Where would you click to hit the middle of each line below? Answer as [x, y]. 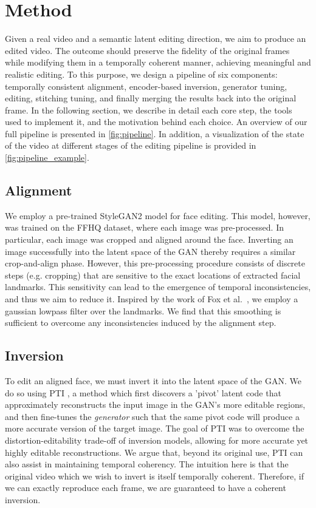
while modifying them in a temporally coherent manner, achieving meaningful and [158, 62]
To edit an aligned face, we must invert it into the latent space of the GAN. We [153, 381]
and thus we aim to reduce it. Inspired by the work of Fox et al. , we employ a [152, 299]
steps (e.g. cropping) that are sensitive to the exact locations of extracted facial [153, 275]
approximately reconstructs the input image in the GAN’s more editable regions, [155, 405]
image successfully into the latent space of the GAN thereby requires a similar [150, 251]
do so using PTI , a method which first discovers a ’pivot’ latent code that [143, 392]
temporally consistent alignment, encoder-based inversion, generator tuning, [146, 86]
